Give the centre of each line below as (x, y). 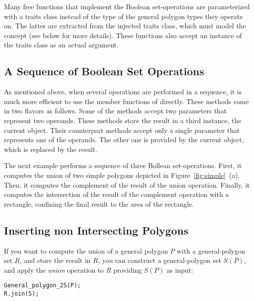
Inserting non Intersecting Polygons (96, 230)
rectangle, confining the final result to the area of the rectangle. (99, 204)
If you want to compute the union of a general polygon (86, 250)
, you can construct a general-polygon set (159, 260)
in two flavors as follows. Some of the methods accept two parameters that (115, 111)
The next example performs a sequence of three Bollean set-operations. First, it (123, 165)
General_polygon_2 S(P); (42, 286)
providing (127, 269)
